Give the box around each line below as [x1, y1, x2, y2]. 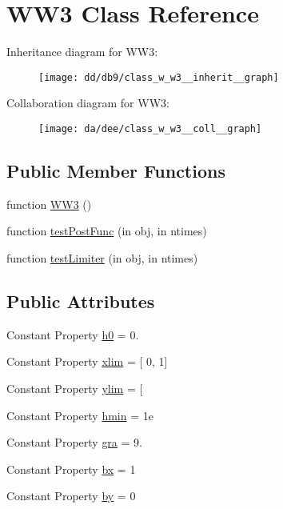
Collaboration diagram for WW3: [6, 94, 169, 111]
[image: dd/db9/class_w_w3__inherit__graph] [38, 71, 279, 83]
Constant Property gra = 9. [6, 434, 142, 451]
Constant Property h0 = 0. [6, 326, 139, 343]
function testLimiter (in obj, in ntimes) [6, 250, 198, 267]
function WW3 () [6, 195, 92, 212]
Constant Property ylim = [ [6, 380, 143, 396]
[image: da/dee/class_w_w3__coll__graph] [38, 122, 262, 134]
